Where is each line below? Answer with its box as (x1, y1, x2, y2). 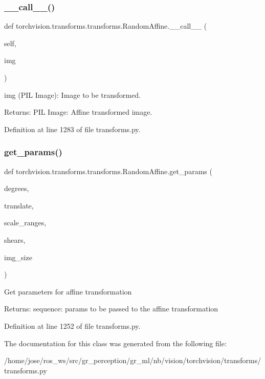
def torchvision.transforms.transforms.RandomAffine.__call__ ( (4, 20, 207, 31)
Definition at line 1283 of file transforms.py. (4, 123, 141, 134)
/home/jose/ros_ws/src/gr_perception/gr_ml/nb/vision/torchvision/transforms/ (4, 355, 261, 366)
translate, (4, 200, 34, 210)
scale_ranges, (4, 217, 47, 228)
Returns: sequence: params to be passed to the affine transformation (4, 303, 218, 314)
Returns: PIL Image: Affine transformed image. (4, 107, 152, 117)
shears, (4, 234, 26, 245)
